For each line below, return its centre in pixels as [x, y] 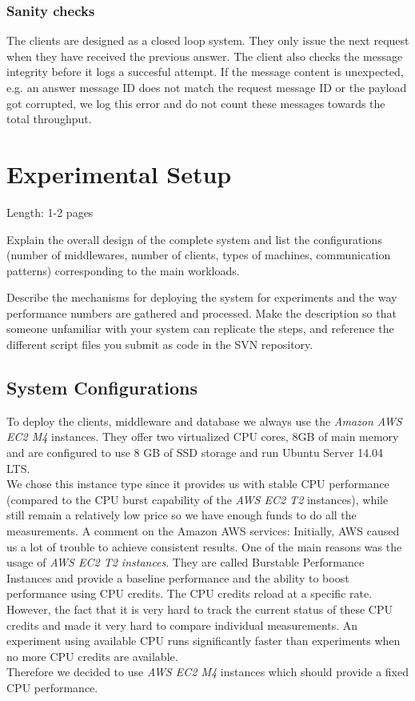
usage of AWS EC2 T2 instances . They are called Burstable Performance [186, 562]
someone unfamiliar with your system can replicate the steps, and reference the [200, 328]
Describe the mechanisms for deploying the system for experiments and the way [202, 297]
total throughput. [49, 119]
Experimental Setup [119, 173]
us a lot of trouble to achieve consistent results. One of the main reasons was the [204, 546]
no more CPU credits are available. [92, 656]
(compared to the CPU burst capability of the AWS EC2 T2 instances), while [198, 499]
